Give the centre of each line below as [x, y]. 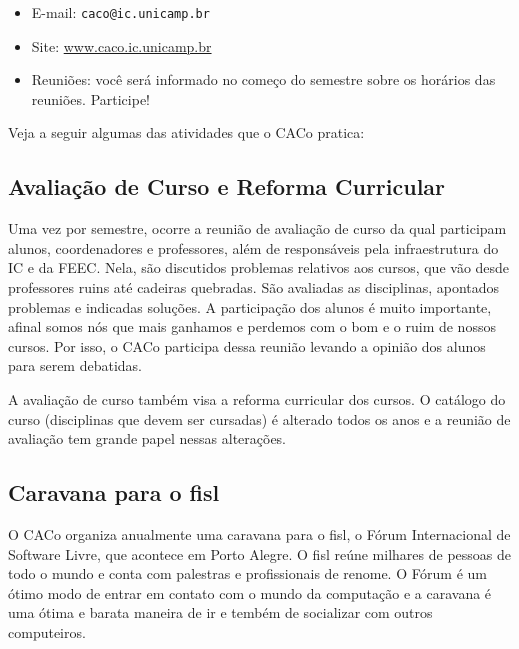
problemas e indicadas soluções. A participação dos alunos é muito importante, [250, 306]
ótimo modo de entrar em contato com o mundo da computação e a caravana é [250, 592]
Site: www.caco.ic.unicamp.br [121, 45]
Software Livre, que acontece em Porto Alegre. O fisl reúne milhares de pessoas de [259, 553]
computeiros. [47, 631]
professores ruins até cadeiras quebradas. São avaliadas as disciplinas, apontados [254, 287]
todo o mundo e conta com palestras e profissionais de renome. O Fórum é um [248, 573]
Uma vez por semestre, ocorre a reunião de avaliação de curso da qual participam [257, 228]
